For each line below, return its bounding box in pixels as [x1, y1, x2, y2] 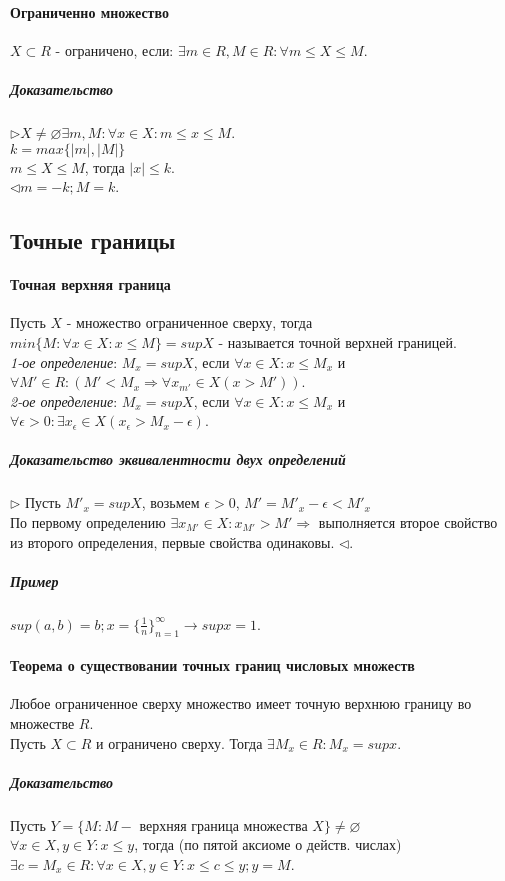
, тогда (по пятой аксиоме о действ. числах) [134, 834, 402, 855]
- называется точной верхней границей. [218, 331, 457, 352]
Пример [10, 570, 59, 591]
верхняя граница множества [139, 814, 308, 835]
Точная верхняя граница [10, 274, 171, 295]
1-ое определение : [10, 351, 118, 372]
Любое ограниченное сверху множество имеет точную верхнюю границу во [10, 693, 472, 714]
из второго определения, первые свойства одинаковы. [10, 531, 335, 552]
